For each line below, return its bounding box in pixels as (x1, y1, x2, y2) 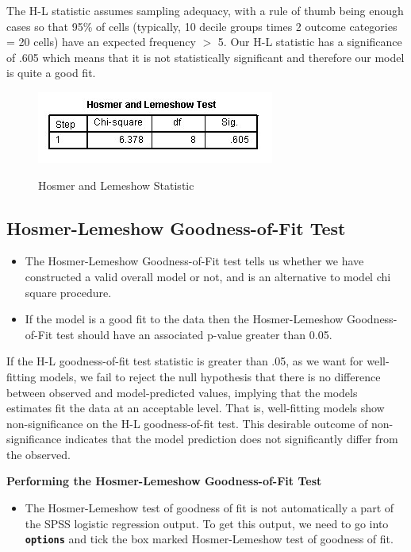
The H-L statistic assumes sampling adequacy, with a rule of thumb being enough (6, 2, 404, 18)
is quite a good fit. (6, 64, 96, 81)
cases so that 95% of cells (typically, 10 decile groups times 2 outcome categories (6, 17, 398, 34)
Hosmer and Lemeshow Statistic (38, 176, 194, 193)
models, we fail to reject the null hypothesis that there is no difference (40, 368, 381, 384)
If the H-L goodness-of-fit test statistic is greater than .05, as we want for (6, 353, 363, 369)
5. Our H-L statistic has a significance (217, 33, 402, 50)
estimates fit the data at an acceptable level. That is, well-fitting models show (6, 400, 385, 416)
